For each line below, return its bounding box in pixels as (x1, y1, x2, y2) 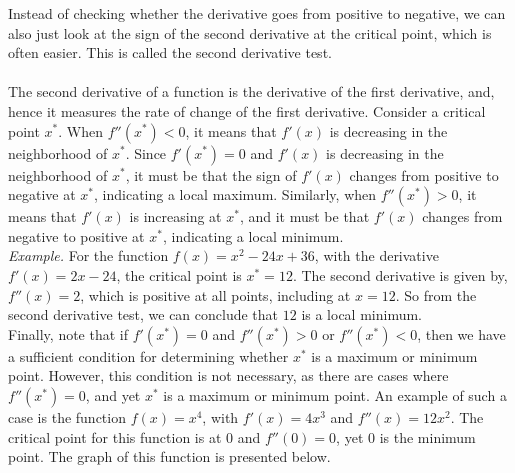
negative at (8, 184, 76, 205)
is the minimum (379, 426, 476, 447)
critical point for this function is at (8, 426, 222, 447)
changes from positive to (349, 164, 499, 185)
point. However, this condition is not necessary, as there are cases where (8, 365, 449, 386)
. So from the (395, 284, 477, 305)
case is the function (8, 406, 126, 427)
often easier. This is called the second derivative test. (8, 42, 332, 63)
